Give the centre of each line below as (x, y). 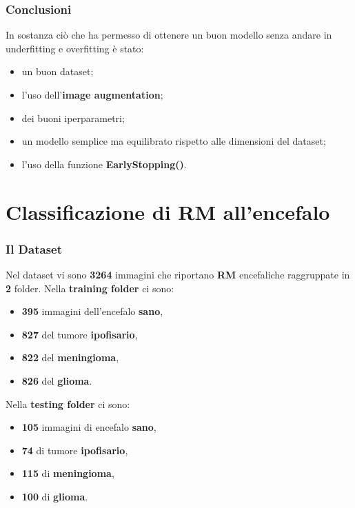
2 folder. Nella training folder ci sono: (90, 288)
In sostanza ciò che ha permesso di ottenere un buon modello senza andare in (169, 35)
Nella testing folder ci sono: (68, 404)
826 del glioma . (57, 380)
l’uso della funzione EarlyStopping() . (104, 164)
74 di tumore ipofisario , (75, 450)
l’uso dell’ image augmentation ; (92, 94)
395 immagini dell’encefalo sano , (92, 311)
